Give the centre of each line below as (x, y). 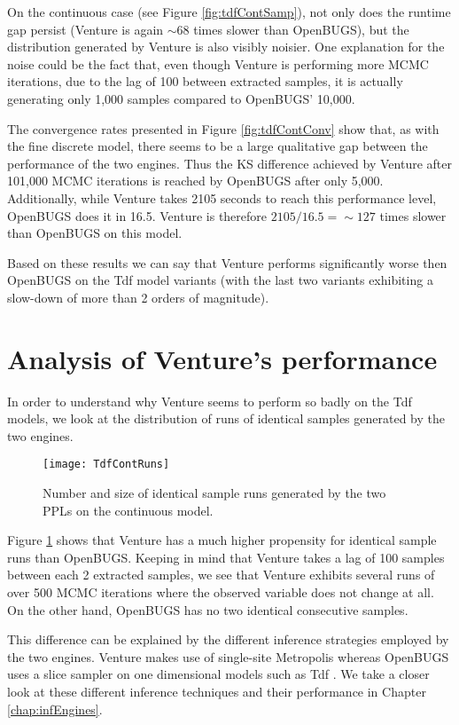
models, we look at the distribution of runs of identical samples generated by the (226, 418)
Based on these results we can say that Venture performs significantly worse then (227, 262)
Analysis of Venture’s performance (222, 358)
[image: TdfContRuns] (106, 465)
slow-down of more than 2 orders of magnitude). (138, 297)
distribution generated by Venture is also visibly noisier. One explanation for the (226, 47)
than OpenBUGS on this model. (95, 233)
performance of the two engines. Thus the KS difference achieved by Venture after (229, 163)
